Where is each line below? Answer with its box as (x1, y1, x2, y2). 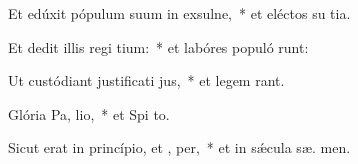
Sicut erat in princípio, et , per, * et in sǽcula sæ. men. (8, 137, 351, 158)
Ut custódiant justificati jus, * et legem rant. (8, 70, 285, 91)
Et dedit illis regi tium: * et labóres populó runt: (8, 36, 309, 57)
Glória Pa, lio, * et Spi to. (8, 103, 170, 124)
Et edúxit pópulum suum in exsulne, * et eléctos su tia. (8, 3, 351, 23)
